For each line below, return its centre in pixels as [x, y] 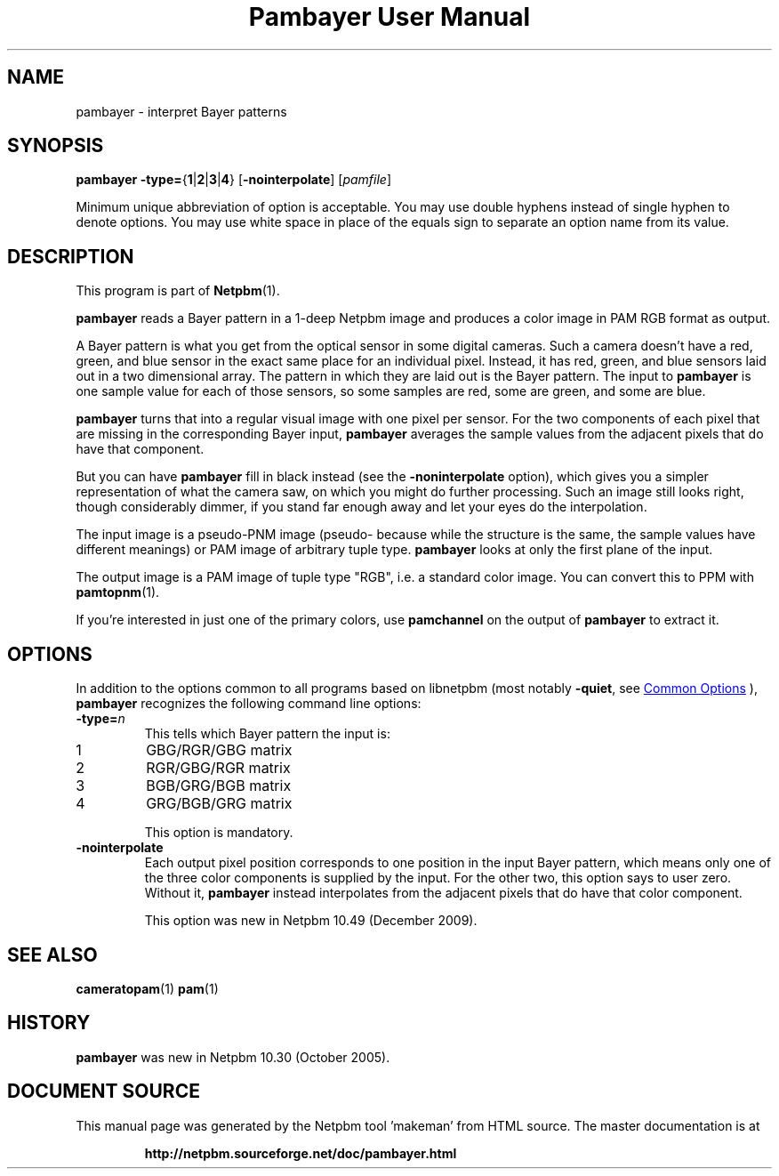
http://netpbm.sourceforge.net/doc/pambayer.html [301, 1153]
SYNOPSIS [56, 146]
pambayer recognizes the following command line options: [249, 704]
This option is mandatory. [219, 833]
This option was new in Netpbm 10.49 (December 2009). [311, 921]
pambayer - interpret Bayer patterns [181, 111]
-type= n [100, 719]
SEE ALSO [52, 954]
